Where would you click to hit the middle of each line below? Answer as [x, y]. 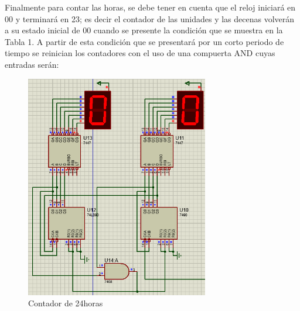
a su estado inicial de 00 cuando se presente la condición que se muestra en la [144, 30]
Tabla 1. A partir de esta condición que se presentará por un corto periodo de [144, 41]
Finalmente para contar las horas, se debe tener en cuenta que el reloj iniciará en [150, 7]
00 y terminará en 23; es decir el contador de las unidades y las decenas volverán [150, 18]
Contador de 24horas [66, 303]
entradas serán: [32, 64]
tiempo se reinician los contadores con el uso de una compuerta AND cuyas [140, 53]
